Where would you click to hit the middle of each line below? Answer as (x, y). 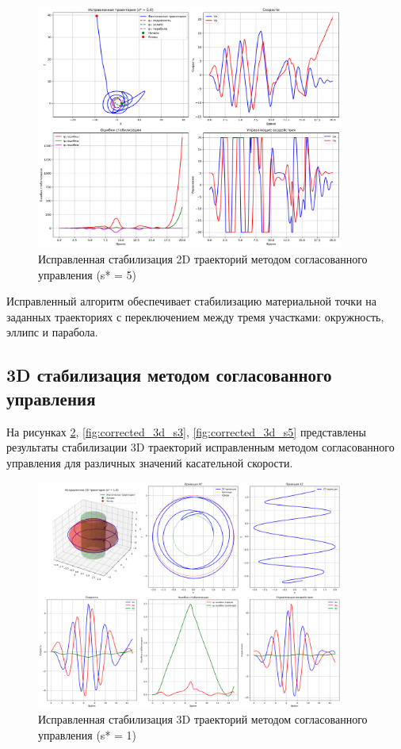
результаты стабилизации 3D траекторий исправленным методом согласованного (200, 447)
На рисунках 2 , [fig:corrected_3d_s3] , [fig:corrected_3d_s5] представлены (186, 431)
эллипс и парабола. (52, 332)
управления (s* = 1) (88, 735)
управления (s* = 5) (88, 274)
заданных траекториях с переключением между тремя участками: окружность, (195, 316)
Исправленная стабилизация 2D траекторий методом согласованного (203, 259)
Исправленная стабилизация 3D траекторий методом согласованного (203, 719)
